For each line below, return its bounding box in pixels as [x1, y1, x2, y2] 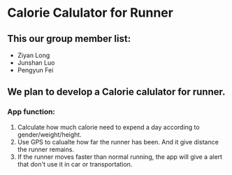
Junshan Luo [17, 59, 55, 67]
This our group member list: [7, 33, 131, 45]
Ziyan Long [17, 51, 50, 59]
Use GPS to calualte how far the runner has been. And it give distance [17, 137, 219, 146]
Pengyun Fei [17, 66, 54, 74]
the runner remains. [17, 145, 75, 153]
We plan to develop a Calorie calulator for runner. [7, 86, 226, 98]
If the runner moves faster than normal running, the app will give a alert [17, 152, 222, 161]
